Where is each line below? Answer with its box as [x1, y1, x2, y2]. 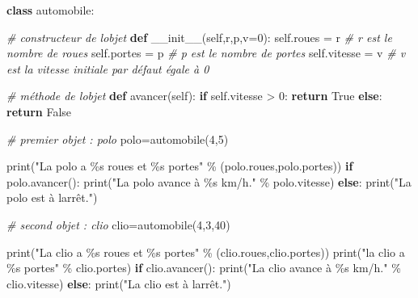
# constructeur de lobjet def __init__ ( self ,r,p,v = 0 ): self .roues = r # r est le [6, 28, 392, 45]
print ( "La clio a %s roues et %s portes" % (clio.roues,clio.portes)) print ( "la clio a [6, 243, 405, 260]
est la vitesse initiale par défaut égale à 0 [6, 60, 209, 77]
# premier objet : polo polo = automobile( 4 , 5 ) [6, 130, 229, 147]
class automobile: [6, 2, 95, 18]
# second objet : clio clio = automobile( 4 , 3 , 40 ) [6, 216, 230, 233]
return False [6, 103, 72, 120]
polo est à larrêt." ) [6, 189, 98, 206]
